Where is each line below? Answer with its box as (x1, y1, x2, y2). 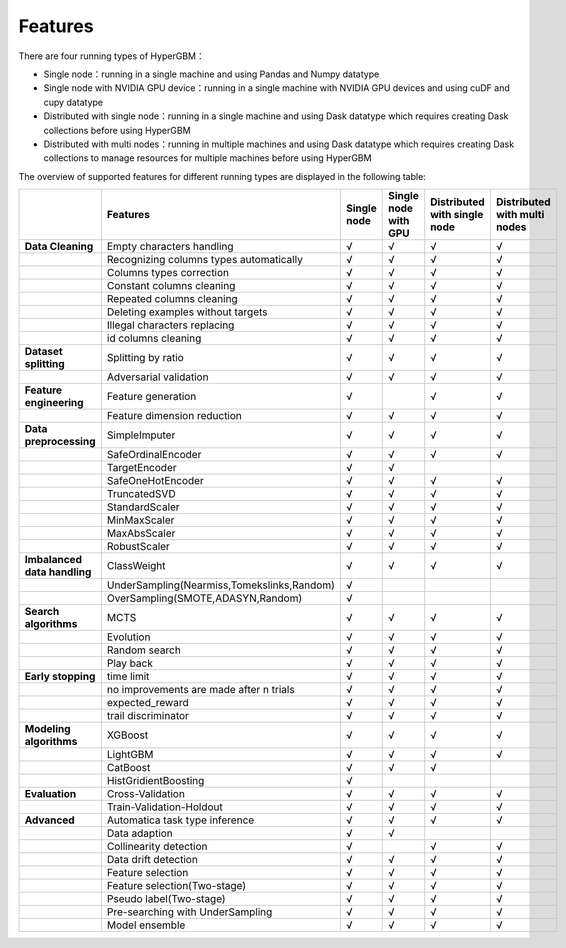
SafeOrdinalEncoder (106, 448, 202, 462)
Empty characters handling (106, 240, 234, 254)
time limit (106, 670, 150, 684)
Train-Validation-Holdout (106, 800, 224, 814)
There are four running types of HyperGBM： (18, 50, 205, 62)
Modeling (24, 722, 71, 736)
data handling (24, 565, 92, 579)
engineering (24, 396, 84, 410)
